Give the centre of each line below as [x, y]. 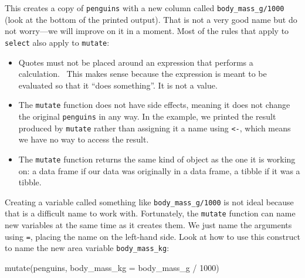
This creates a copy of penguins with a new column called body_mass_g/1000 [145, 8]
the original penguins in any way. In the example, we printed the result [147, 116]
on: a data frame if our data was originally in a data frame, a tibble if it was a [159, 170]
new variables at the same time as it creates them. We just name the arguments [148, 225]
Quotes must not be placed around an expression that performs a [136, 62]
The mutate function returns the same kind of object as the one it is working [157, 159]
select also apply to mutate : [57, 42]
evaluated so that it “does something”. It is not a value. [118, 85]
